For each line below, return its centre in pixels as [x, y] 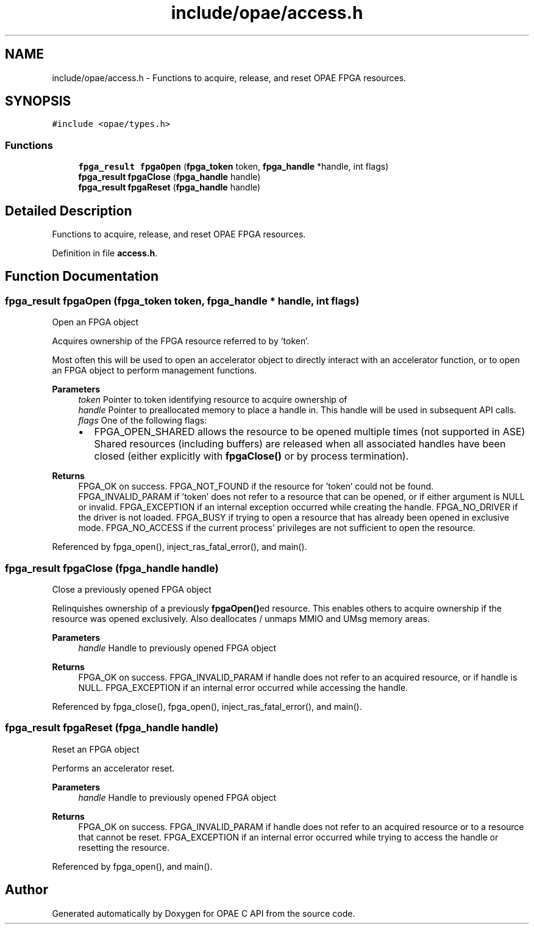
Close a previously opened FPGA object [132, 589]
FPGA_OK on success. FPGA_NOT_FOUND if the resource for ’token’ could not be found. [256, 486]
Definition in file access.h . [105, 253]
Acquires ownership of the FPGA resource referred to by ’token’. [181, 341]
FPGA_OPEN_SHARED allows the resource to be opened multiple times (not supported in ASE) [310, 432]
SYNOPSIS [38, 101]
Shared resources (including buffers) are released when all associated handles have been [300, 444]
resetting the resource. [124, 847]
